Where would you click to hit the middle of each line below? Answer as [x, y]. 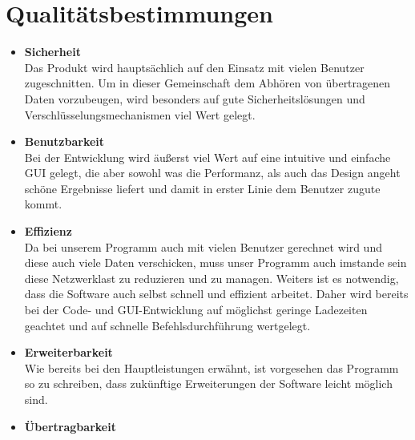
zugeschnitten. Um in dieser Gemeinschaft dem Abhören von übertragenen [207, 83]
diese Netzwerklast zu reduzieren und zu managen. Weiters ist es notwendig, [212, 278]
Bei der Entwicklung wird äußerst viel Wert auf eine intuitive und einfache [207, 157]
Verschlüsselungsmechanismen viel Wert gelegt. [140, 114]
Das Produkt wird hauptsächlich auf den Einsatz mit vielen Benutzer [194, 67]
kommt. [43, 204]
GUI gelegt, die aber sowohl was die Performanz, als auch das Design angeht [212, 173]
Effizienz [48, 231]
